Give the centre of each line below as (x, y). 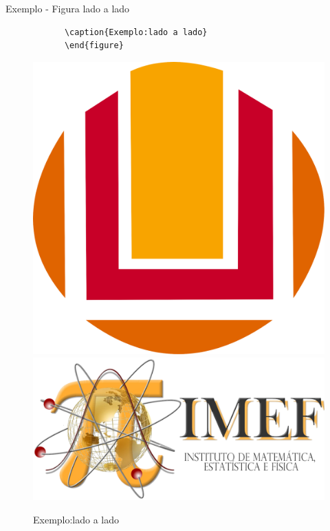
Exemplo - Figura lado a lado (68, 8)
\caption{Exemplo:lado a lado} (136, 32)
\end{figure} (94, 46)
